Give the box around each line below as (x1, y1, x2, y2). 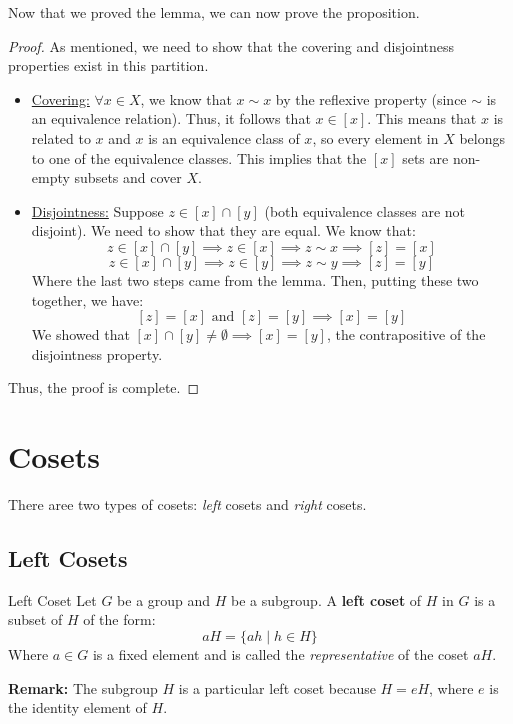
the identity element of (8, 697, 147, 718)
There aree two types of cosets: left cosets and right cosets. (8, 494, 367, 515)
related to (31, 127, 91, 148)
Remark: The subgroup (8, 677, 158, 698)
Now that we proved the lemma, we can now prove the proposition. (8, 2, 420, 22)
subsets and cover (74, 167, 182, 188)
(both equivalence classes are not (264, 200, 465, 221)
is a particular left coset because (178, 677, 376, 698)
